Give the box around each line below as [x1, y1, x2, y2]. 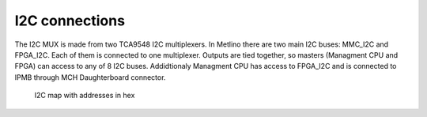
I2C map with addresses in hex [34, 91, 135, 100]
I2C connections [14, 12, 126, 29]
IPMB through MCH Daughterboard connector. [14, 72, 166, 82]
